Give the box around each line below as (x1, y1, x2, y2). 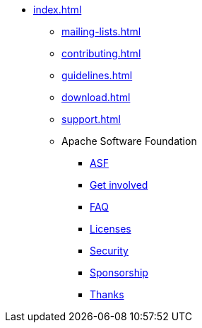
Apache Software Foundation (61, 135, 197, 147)
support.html (61, 113, 121, 125)
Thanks (90, 288, 124, 300)
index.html (33, 4, 82, 16)
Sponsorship (90, 266, 148, 279)
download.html (61, 91, 131, 103)
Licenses (90, 223, 131, 235)
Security (90, 245, 129, 257)
